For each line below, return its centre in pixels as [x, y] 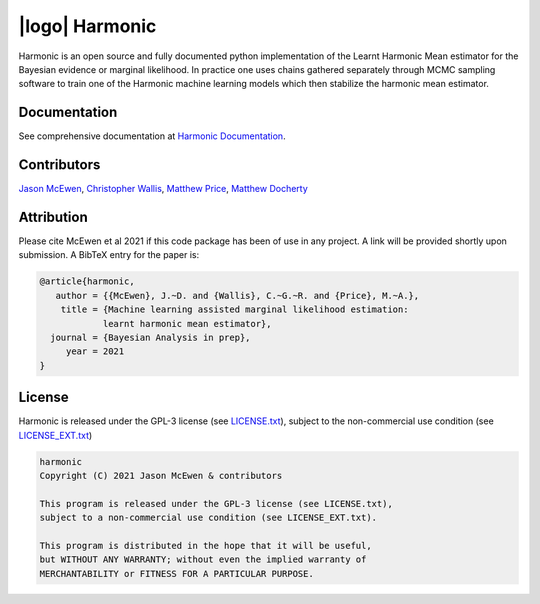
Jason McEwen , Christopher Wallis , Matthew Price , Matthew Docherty [163, 189]
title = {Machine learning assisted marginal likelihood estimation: [234, 309]
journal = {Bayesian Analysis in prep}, [150, 337]
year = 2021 [95, 351]
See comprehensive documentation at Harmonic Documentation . [152, 136]
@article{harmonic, [87, 281]
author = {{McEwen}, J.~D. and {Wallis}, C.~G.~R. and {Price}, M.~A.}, [237, 295]
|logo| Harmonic [87, 26]
